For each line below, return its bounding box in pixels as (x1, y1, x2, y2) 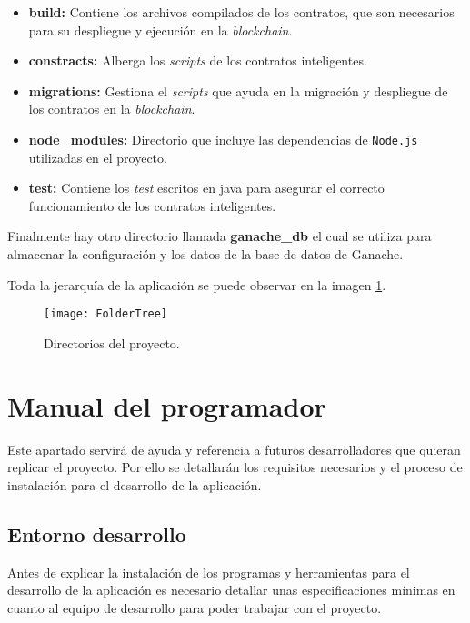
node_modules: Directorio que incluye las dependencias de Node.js (28, 129, 418, 148)
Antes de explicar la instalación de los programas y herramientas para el (7, 562, 410, 581)
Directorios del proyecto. (44, 333, 180, 352)
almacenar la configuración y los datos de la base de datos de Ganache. (7, 245, 404, 263)
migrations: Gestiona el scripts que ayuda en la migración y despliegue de (28, 81, 448, 100)
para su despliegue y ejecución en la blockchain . (28, 20, 293, 39)
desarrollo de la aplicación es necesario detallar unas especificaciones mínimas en (7, 580, 455, 599)
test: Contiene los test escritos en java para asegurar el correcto (28, 178, 385, 197)
